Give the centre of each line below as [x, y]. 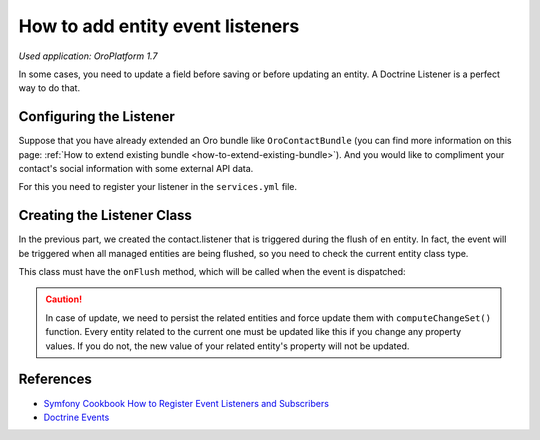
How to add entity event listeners [159, 26]
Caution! [64, 299]
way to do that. [49, 88]
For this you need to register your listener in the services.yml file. [158, 187]
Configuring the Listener [96, 116]
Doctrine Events [76, 417]
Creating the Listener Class [105, 215]
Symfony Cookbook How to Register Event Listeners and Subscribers [186, 403]
